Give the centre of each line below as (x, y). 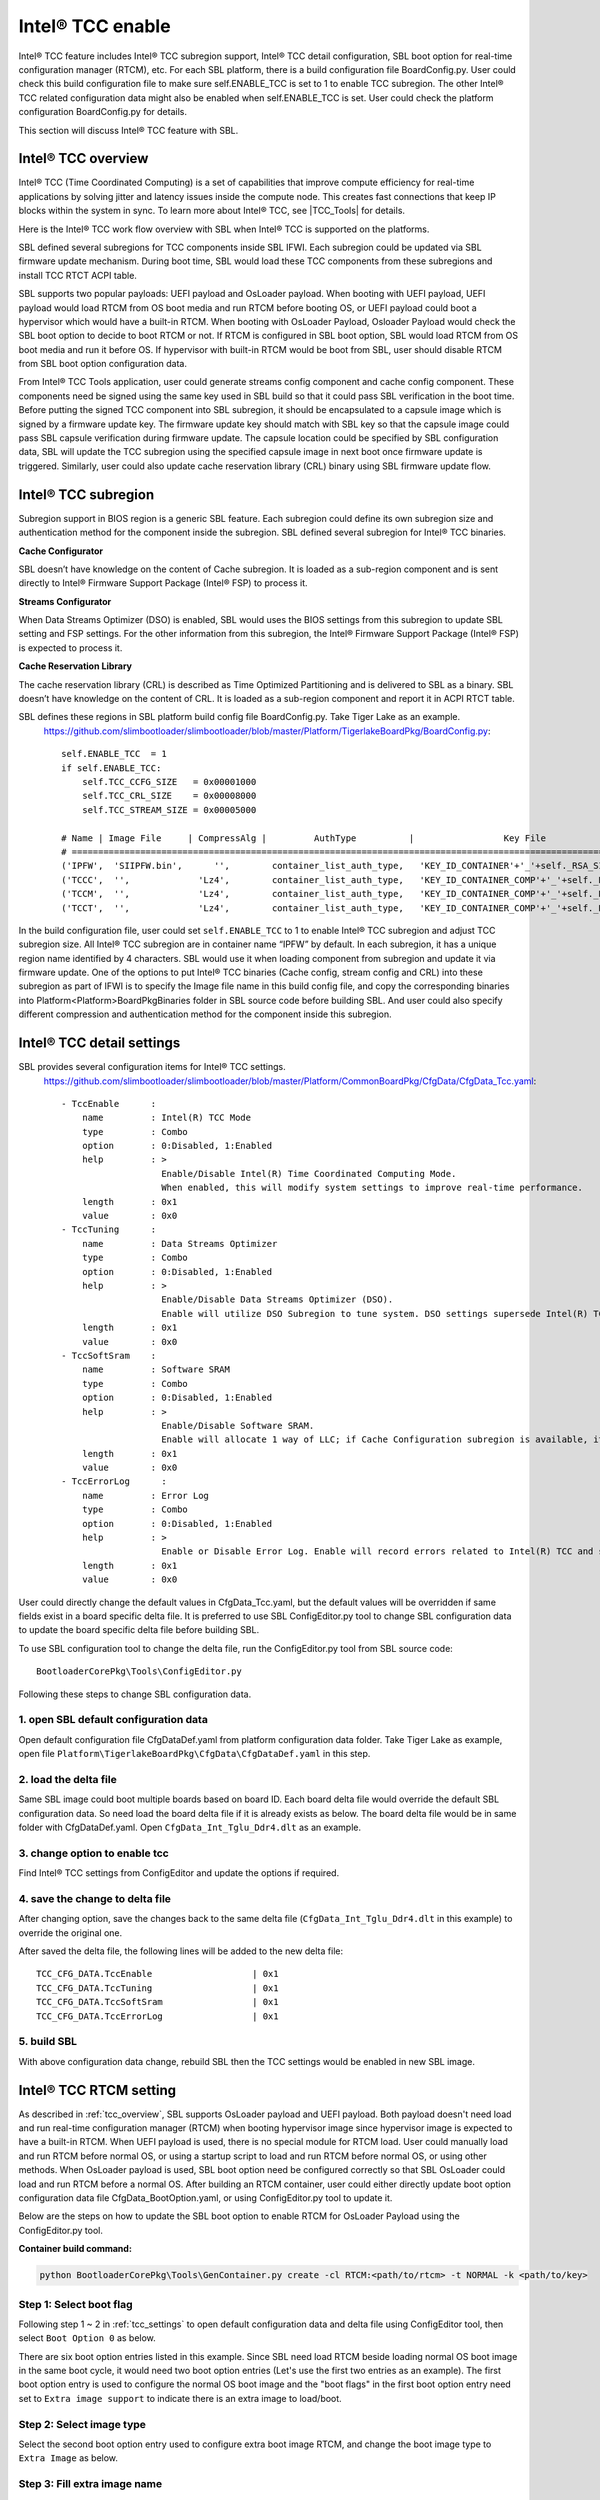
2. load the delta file (67, 1779)
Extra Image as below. (68, 2458)
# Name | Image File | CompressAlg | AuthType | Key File (304, 838)
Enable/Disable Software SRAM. (238, 1425)
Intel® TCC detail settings (99, 1043)
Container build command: (75, 2249)
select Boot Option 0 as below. (87, 2338)
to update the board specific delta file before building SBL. (139, 1630)
